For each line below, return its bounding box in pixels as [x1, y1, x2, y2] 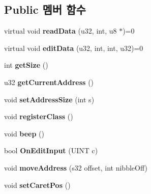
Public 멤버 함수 [4, 2, 86, 17]
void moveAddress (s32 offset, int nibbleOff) [4, 162, 147, 173]
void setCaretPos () [4, 179, 71, 190]
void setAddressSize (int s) [4, 94, 95, 104]
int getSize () [4, 60, 48, 70]
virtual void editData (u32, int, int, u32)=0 [4, 42, 143, 53]
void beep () [4, 128, 45, 138]
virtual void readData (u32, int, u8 [4, 25, 117, 36]
